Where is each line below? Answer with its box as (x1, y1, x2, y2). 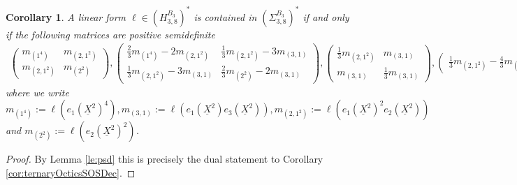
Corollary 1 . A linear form (6, 9, 126, 24)
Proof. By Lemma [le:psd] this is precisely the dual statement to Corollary (6, 151, 323, 166)
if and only (303, 9, 349, 24)
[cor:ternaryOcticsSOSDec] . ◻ (6, 165, 136, 179)
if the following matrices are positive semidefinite (6, 27, 215, 41)
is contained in (194, 9, 257, 24)
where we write (6, 84, 69, 99)
